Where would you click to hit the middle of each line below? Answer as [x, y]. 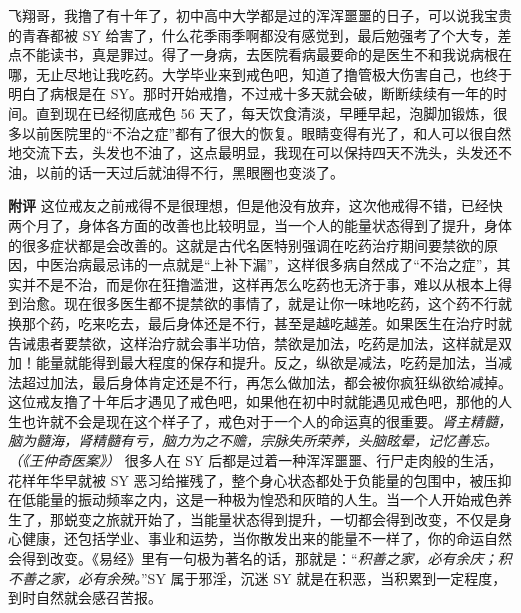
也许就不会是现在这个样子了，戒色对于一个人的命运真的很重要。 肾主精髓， [266, 420]
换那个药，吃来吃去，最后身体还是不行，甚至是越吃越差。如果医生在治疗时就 [260, 322]
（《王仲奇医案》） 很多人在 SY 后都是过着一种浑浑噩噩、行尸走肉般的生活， [255, 460]
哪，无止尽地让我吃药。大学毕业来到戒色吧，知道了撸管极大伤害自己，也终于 [260, 73]
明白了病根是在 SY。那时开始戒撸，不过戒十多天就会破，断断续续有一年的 [250, 93]
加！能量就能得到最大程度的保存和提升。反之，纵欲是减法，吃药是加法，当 [253, 362]
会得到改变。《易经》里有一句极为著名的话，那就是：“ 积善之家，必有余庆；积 [260, 558]
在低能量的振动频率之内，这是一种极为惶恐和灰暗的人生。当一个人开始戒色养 [260, 499]
